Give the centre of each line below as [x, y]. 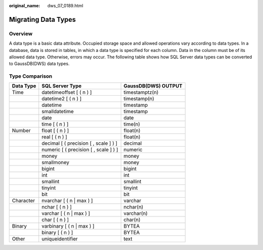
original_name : [25, 6]
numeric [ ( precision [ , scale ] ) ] [80, 150]
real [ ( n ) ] [55, 137]
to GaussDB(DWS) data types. [39, 64]
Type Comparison [31, 76]
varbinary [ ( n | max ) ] [68, 226]
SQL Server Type [62, 86]
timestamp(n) [139, 99]
